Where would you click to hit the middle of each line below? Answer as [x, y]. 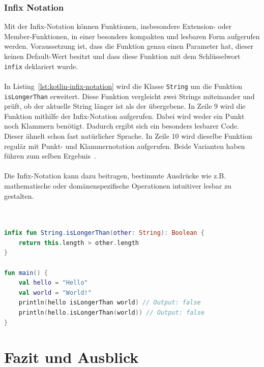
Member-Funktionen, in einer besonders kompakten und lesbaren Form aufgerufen [132, 36]
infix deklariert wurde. [41, 66]
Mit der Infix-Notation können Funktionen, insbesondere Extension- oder [118, 26]
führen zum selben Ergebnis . [50, 156]
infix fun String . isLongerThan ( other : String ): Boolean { [104, 233]
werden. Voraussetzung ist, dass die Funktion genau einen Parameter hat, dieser [129, 46]
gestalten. [19, 195]
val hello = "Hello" [53, 283]
